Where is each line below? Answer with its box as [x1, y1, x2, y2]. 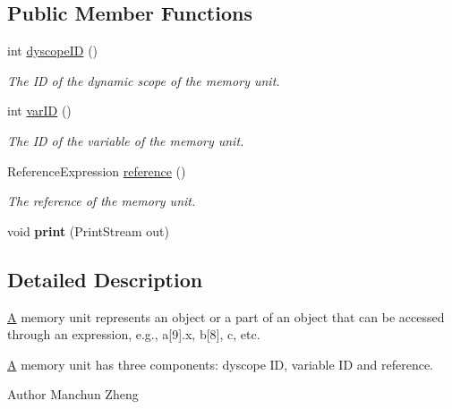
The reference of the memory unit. [7, 192, 196, 210]
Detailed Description [7, 265, 203, 293]
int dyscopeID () [7, 41, 98, 60]
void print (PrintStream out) [7, 221, 169, 240]
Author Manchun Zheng [7, 385, 139, 404]
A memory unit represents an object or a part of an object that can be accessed [7, 307, 445, 326]
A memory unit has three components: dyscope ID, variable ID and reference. [7, 354, 434, 373]
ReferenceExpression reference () [7, 161, 186, 180]
